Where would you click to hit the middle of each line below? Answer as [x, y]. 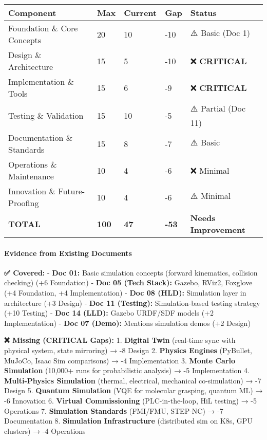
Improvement [218, 230]
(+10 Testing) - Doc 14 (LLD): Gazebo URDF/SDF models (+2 [109, 313]
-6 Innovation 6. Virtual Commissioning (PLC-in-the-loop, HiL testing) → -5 [131, 400]
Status [203, 13]
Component [32, 13]
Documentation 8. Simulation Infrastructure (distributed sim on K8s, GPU [128, 421]
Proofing [24, 203]
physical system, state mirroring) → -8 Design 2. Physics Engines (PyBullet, [128, 350]
